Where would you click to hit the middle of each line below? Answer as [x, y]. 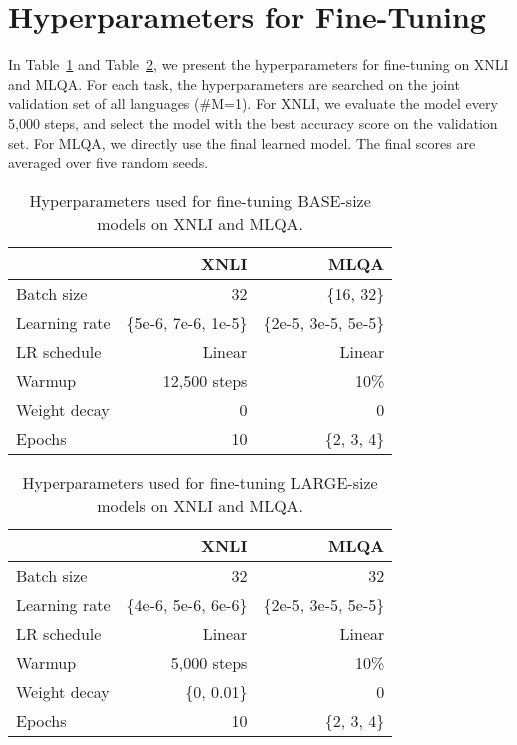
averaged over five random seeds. [108, 162]
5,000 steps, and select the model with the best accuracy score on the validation [253, 122]
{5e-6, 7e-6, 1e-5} [187, 322]
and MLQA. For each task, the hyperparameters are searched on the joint [234, 83]
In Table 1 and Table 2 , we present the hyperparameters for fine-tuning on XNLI [258, 64]
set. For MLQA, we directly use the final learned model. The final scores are [242, 142]
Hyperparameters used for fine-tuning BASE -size [200, 200]
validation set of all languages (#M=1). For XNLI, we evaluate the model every [253, 103]
